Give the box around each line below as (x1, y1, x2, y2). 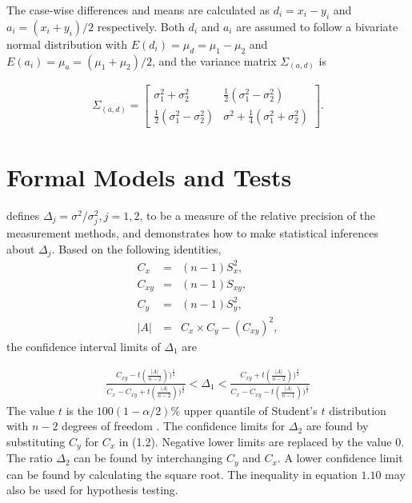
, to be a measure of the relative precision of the (139, 206, 376, 223)
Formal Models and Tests (6, 160, 292, 193)
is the (66, 401, 94, 418)
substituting (6, 433, 66, 449)
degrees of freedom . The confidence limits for (62, 417, 286, 434)
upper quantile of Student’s (183, 401, 318, 418)
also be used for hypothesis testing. (6, 481, 178, 498)
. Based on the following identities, (51, 240, 222, 257)
